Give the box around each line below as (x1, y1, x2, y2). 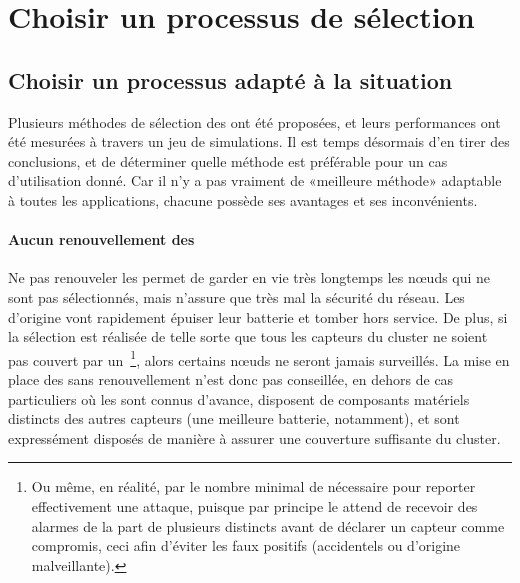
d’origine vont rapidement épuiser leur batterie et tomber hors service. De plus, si (8, 306, 508, 327)
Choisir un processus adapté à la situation (8, 64, 453, 95)
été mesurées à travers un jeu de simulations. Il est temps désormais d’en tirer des (8, 131, 510, 152)
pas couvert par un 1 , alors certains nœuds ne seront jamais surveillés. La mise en (8, 346, 510, 370)
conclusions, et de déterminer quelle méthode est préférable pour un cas (8, 150, 448, 171)
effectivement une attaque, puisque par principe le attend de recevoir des (31, 495, 478, 516)
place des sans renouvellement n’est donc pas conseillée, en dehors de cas (8, 368, 454, 389)
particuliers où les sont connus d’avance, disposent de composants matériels (8, 388, 470, 409)
